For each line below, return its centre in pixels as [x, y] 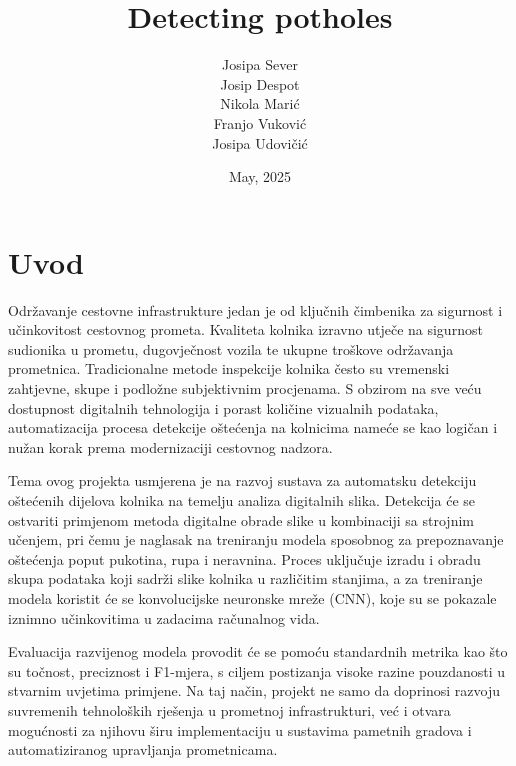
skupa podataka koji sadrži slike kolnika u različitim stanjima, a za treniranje [245, 578]
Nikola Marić [260, 103]
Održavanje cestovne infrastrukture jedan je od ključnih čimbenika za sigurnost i [255, 309]
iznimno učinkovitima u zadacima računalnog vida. [164, 617]
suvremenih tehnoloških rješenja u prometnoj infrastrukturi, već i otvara [229, 709]
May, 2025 [260, 176]
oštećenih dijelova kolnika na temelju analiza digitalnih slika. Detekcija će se [242, 499]
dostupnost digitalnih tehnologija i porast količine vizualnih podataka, [223, 407]
